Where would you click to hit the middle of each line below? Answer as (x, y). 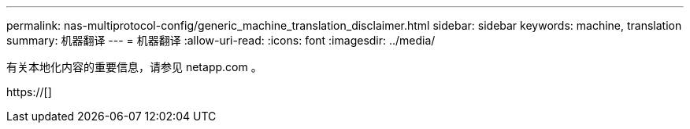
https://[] (29, 92)
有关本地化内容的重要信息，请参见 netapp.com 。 (134, 67)
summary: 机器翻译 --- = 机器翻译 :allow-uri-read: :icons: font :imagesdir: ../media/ (221, 40)
